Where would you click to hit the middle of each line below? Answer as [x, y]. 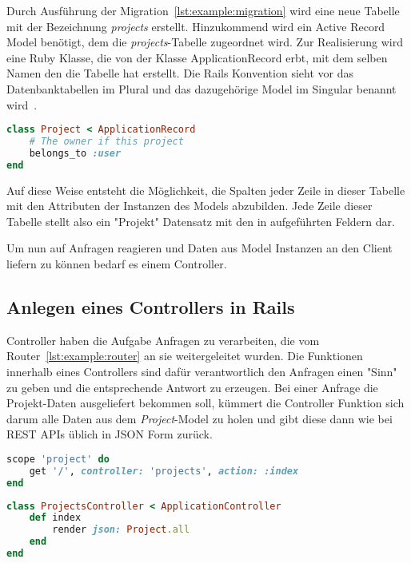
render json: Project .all [121, 530]
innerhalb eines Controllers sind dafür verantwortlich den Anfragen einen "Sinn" [202, 372]
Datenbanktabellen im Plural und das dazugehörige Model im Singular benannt [202, 88]
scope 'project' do [58, 459]
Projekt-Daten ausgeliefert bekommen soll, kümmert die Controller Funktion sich [205, 403]
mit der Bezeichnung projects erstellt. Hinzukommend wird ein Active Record [196, 26]
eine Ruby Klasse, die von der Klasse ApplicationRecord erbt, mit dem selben [197, 57]
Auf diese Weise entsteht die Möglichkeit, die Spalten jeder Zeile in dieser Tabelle [206, 190]
